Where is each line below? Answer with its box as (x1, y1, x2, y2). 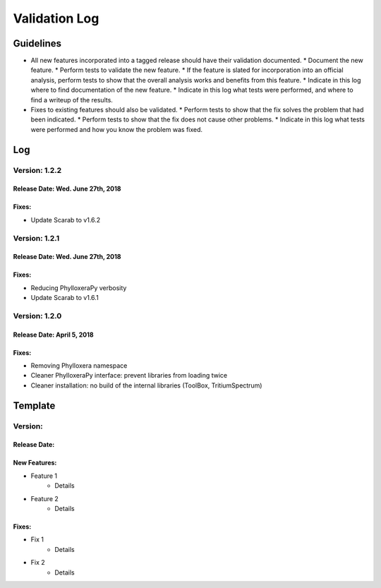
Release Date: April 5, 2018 (13, 330, 95, 339)
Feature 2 (30, 494, 59, 503)
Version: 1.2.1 (13, 233, 60, 243)
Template (13, 400, 56, 412)
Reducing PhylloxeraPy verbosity (30, 283, 127, 292)
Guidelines (13, 37, 61, 49)
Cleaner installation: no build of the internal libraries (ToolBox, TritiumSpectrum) (30, 381, 262, 390)
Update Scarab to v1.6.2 (30, 215, 101, 224)
